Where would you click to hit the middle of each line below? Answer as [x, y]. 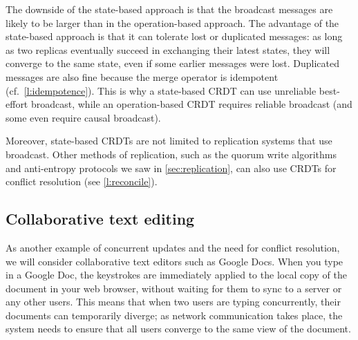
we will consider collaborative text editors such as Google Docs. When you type [175, 261]
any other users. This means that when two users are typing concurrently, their [173, 302]
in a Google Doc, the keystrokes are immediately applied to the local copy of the [176, 275]
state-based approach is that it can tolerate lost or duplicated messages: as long [174, 36]
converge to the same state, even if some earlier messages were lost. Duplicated [172, 63]
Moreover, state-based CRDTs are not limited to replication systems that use [169, 141]
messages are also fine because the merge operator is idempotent [142, 76]
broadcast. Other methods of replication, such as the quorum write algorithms [171, 154]
